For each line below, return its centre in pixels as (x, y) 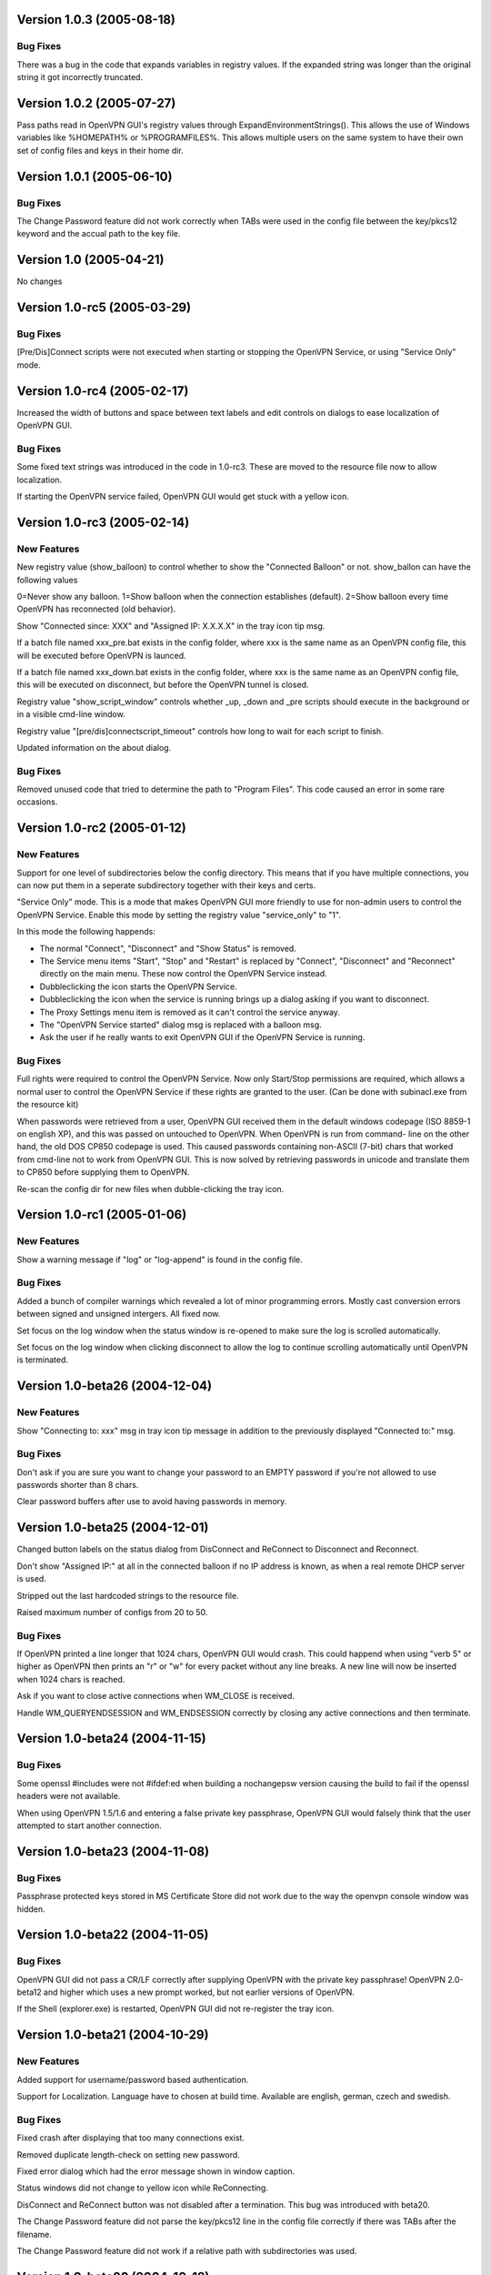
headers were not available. (69, 1796)
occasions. (37, 802)
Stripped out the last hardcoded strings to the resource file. (128, 1595)
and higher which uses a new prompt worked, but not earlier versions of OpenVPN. (199, 1992)
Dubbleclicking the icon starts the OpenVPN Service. (138, 986)
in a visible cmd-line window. (71, 714)
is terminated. (42, 1360)
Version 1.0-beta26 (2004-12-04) (115, 1386)
